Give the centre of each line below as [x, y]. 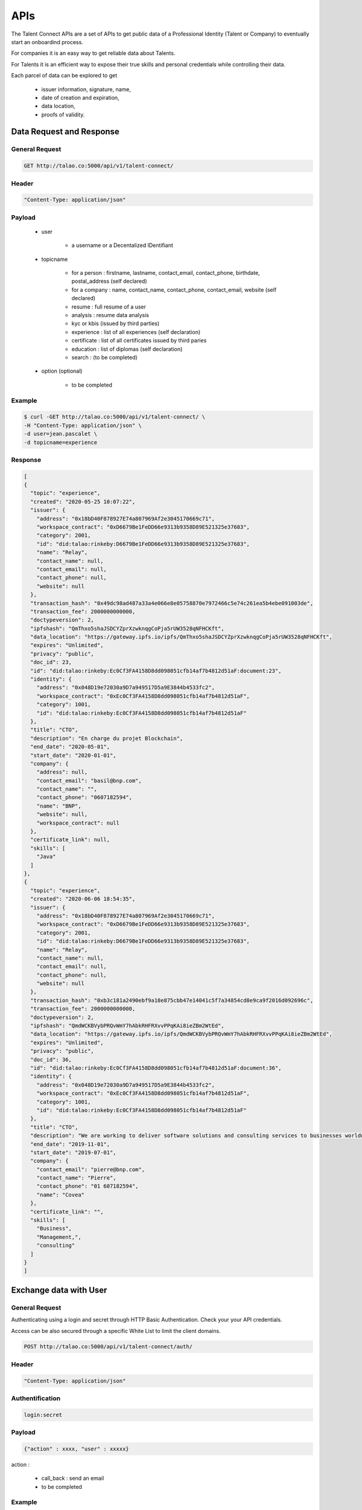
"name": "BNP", [59, 806]
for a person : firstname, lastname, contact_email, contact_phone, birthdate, [166, 273]
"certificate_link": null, [70, 840]
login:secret [43, 1415]
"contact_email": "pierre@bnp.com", [91, 1169]
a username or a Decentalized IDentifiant [122, 245]
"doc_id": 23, [51, 662]
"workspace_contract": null [78, 823]
